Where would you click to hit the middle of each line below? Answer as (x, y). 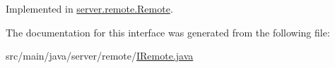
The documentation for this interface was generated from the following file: (168, 32)
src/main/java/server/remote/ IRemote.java (100, 56)
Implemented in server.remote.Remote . (89, 8)
